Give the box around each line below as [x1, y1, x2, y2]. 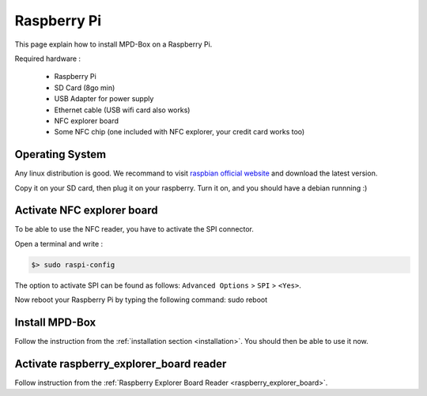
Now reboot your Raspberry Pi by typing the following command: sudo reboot [14, 295, 268, 304]
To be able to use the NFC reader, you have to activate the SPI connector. [14, 224, 255, 234]
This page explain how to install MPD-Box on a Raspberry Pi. [14, 40, 213, 49]
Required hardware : [14, 54, 81, 63]
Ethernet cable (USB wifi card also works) [54, 105, 191, 115]
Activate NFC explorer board [14, 204, 158, 217]
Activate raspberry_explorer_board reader [14, 356, 227, 371]
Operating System [14, 148, 107, 161]
